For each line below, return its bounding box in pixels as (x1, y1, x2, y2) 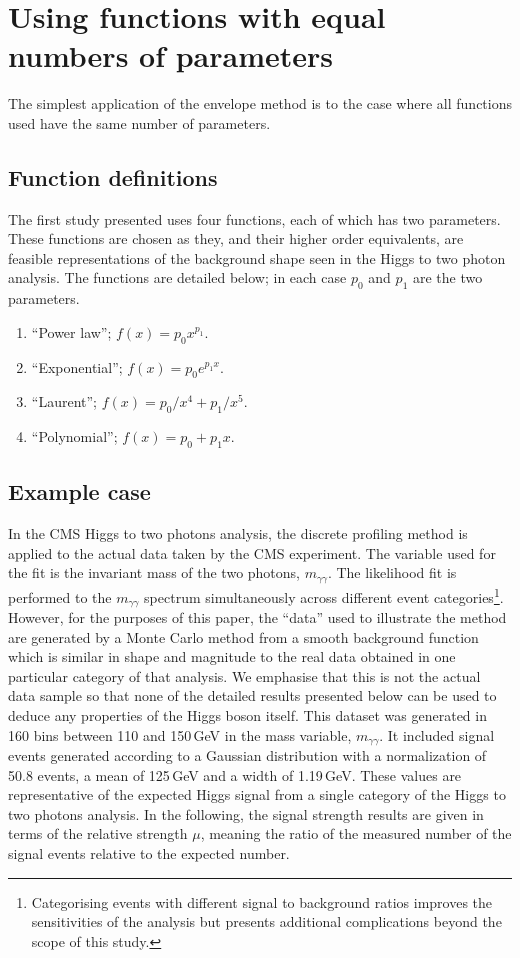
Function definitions (8, 161, 218, 192)
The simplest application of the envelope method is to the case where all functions (8, 93, 512, 114)
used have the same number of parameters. (8, 112, 271, 133)
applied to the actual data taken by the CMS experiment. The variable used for (8, 542, 496, 563)
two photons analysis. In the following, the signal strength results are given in (8, 803, 484, 824)
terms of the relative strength (8, 823, 188, 844)
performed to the (8, 586, 112, 607)
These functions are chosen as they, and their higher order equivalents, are (8, 228, 464, 249)
